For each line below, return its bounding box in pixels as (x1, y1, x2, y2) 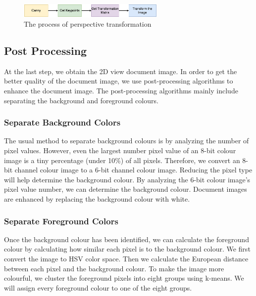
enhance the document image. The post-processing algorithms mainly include (4, 85, 238, 96)
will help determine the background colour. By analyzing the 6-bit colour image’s (4, 174, 251, 184)
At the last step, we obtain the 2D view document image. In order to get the (4, 66, 237, 76)
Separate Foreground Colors (4, 214, 118, 227)
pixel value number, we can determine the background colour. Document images (4, 184, 247, 194)
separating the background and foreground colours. (4, 95, 158, 105)
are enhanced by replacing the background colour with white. (4, 194, 190, 204)
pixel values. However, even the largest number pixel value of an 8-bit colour (4, 145, 236, 156)
